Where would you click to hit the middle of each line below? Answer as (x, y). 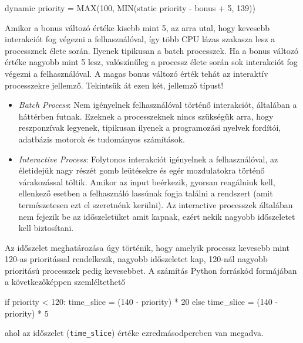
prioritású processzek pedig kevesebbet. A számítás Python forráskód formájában (151, 270)
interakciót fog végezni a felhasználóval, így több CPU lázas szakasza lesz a (140, 39)
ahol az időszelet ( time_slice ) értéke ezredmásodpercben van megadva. (134, 333)
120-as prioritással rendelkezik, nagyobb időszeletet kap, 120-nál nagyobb (136, 259)
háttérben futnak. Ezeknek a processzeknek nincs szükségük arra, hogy (146, 116)
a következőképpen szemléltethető (65, 282)
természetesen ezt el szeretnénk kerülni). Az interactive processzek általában (156, 204)
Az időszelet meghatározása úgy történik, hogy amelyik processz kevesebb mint (147, 247)
